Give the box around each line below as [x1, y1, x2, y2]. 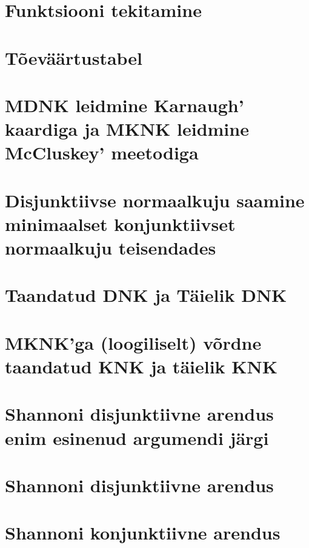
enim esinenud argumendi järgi [5, 425, 269, 450]
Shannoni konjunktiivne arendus [5, 520, 281, 545]
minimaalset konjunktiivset [5, 211, 236, 236]
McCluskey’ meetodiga [5, 140, 199, 165]
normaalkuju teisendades [5, 235, 216, 260]
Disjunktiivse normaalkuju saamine [5, 187, 305, 212]
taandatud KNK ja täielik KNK [5, 354, 277, 378]
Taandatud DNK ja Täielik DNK [5, 282, 287, 307]
